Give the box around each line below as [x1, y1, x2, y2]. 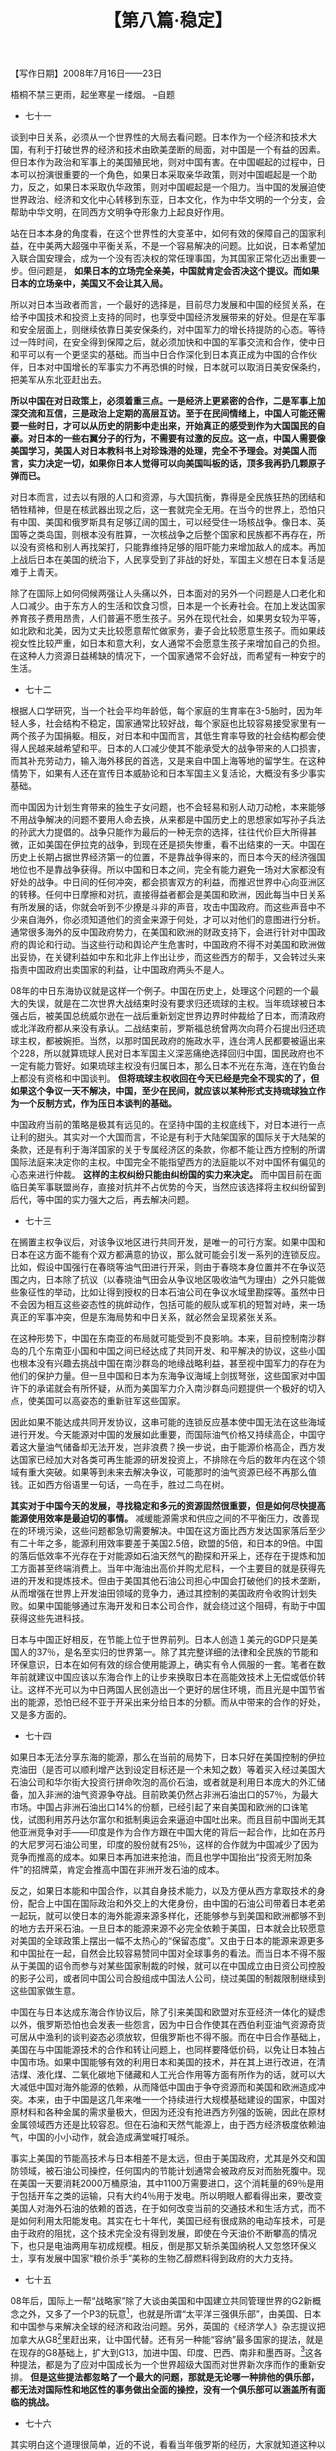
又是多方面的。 [10, 1709, 72, 1721]
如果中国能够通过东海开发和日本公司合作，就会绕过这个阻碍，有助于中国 [27, 1600, 326, 1612]
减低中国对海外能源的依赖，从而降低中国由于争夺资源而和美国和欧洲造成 [18, 2081, 317, 2093]
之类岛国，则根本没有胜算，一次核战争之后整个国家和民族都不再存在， [27, 529, 317, 541]
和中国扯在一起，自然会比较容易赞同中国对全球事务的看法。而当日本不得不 [10, 1947, 317, 1960]
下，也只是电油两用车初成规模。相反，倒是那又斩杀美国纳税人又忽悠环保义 [10, 2240, 317, 2252]
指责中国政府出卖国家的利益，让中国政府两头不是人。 [10, 964, 230, 976]
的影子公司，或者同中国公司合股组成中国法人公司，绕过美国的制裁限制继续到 [10, 1972, 326, 1985]
